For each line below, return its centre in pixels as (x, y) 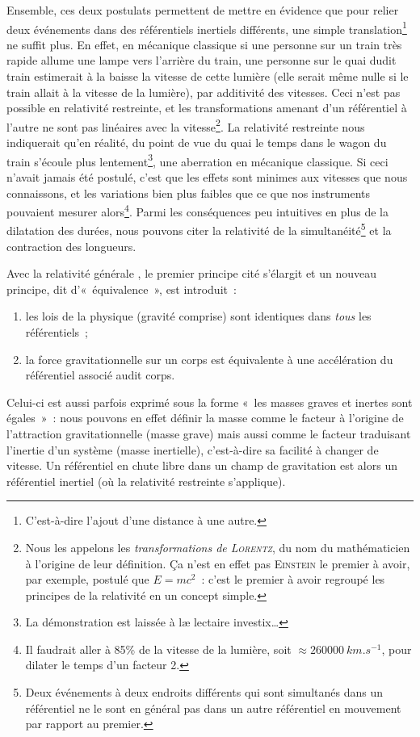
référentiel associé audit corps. (100, 375)
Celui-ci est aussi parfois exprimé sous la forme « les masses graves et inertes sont (210, 402)
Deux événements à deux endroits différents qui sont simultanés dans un (204, 692)
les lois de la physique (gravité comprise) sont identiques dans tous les (198, 316)
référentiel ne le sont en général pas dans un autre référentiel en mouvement (213, 708)
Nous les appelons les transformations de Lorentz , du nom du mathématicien (218, 547)
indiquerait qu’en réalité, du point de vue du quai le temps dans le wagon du (197, 142)
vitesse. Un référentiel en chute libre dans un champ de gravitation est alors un (202, 465)
